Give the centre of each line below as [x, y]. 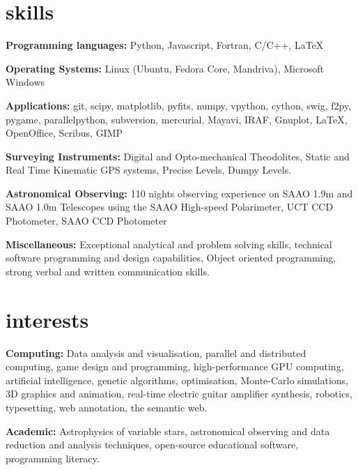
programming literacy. [53, 458]
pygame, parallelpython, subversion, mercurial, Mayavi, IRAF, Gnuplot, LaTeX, [177, 119]
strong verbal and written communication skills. [108, 271]
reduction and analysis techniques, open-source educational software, [152, 445]
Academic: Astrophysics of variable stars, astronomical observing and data [168, 431]
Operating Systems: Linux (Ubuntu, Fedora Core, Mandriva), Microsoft [165, 68]
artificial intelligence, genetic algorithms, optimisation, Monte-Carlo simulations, [177, 380]
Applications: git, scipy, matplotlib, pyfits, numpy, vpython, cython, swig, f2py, [179, 105]
